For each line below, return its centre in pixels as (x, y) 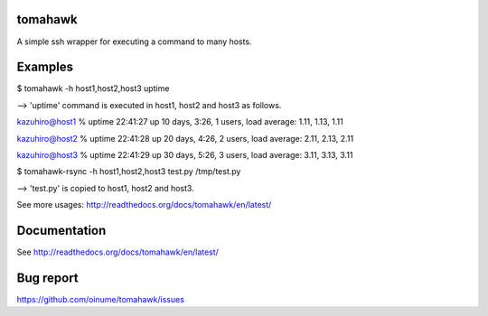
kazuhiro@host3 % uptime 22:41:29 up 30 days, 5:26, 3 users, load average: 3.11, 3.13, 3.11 (185, 154)
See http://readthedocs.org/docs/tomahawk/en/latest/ (117, 252)
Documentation (61, 230)
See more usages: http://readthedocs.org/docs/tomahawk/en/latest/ (144, 205)
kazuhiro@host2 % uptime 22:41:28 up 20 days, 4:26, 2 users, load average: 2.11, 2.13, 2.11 (185, 138)
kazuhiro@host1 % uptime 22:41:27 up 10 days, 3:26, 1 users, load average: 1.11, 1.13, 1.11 (180, 122)
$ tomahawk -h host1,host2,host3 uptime (93, 88)
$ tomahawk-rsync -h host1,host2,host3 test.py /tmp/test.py (129, 172)
